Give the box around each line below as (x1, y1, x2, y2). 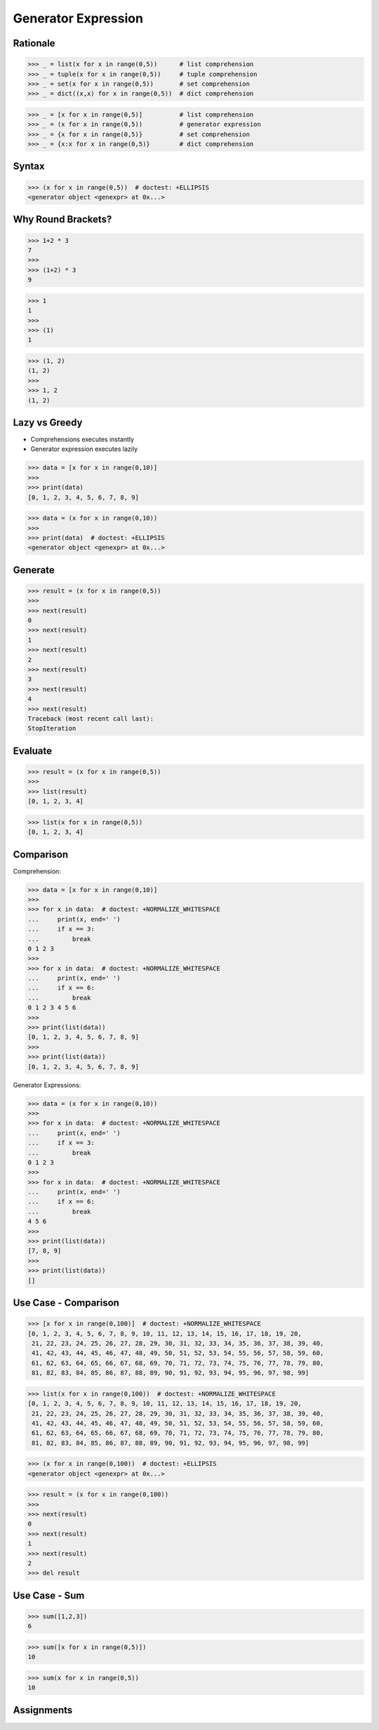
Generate (13, 564, 55, 576)
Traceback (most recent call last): (27, 714, 154, 723)
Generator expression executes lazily (30, 445, 138, 453)
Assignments (13, 1704, 73, 1716)
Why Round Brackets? (13, 214, 112, 225)
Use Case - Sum (13, 1590, 85, 1601)
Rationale (13, 37, 55, 49)
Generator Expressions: (13, 1080, 81, 1089)
